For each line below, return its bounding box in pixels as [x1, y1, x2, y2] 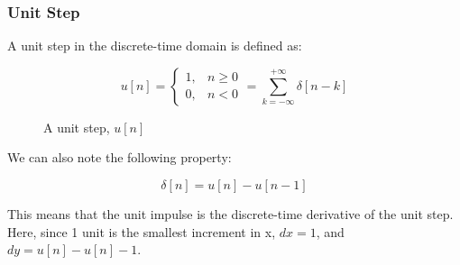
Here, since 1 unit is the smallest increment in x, [7, 222, 276, 241]
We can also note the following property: [7, 148, 232, 167]
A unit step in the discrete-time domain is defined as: [7, 36, 302, 55]
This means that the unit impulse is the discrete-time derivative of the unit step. [7, 205, 454, 223]
